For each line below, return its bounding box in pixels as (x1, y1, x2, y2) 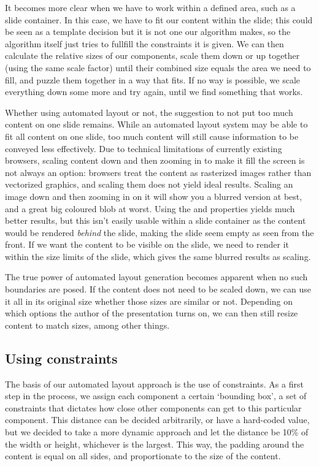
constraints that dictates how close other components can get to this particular (5, 401, 302, 414)
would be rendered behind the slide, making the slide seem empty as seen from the (5, 226, 314, 239)
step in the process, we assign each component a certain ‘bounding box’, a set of (5, 389, 307, 402)
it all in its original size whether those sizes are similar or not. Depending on (5, 294, 293, 307)
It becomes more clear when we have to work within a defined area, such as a (5, 1, 296, 13)
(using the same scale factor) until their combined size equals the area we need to (5, 61, 311, 74)
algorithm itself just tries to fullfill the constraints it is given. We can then (5, 37, 284, 50)
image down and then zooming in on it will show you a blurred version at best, (5, 189, 302, 202)
